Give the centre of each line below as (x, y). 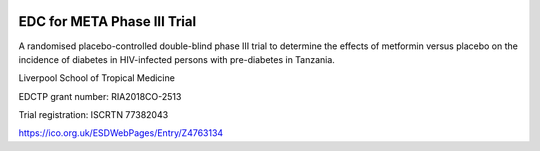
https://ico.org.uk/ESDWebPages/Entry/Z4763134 (121, 133)
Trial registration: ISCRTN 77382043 (93, 115)
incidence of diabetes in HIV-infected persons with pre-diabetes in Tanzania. (176, 59)
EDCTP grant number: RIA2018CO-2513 (100, 96)
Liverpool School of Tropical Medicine (96, 78)
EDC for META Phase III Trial (107, 21)
